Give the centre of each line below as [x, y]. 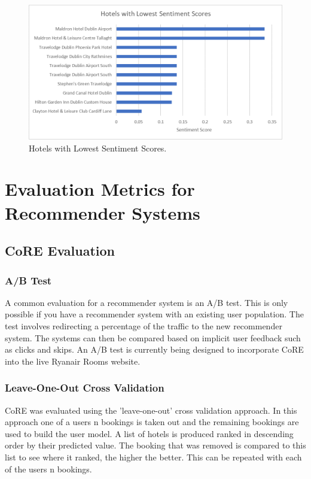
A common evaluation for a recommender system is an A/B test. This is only [147, 302]
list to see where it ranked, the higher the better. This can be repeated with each [153, 457]
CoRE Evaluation [60, 251]
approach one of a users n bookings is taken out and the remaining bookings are [152, 422]
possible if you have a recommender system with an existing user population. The [154, 314]
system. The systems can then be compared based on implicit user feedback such [153, 337]
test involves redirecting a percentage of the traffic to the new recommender [144, 326]
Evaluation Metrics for [100, 189]
